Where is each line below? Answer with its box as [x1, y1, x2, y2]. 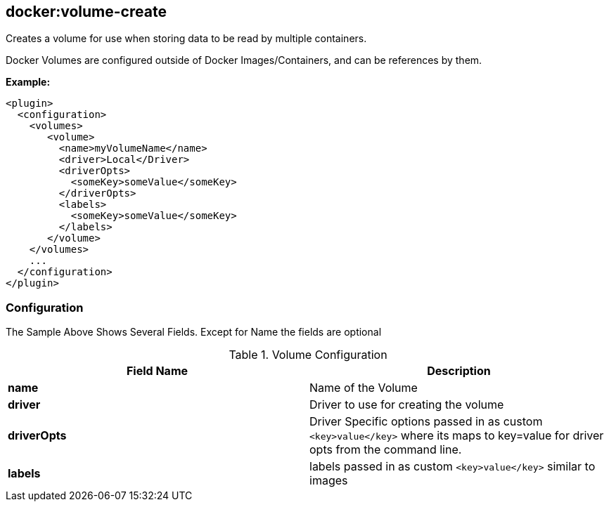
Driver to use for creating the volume [309, 397, 504, 412]
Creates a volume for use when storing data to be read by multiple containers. [6, 32, 367, 45]
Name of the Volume [309, 381, 418, 395]
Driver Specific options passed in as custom [309, 414, 543, 429]
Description [427, 364, 491, 378]
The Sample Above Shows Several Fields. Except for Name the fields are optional [6, 326, 382, 338]
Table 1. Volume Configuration [229, 348, 387, 362]
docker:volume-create [6, 3, 167, 20]
